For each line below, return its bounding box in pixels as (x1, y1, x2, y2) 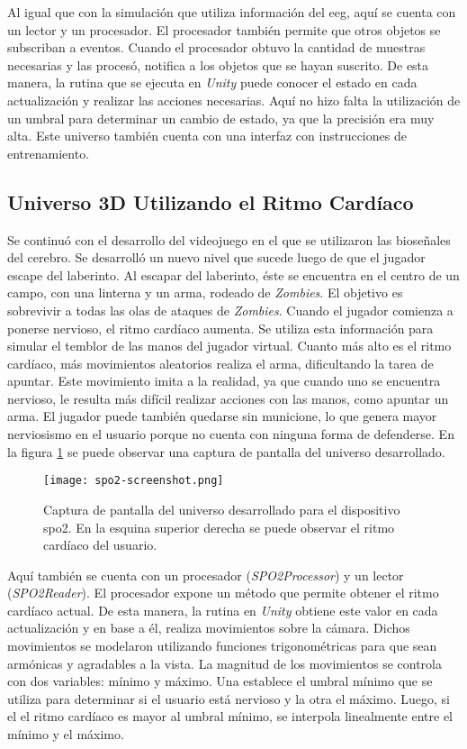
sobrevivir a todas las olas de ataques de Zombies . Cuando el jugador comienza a (7, 300, 454, 319)
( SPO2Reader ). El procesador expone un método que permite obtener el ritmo (7, 583, 439, 602)
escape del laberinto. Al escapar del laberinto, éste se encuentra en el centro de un (7, 265, 460, 284)
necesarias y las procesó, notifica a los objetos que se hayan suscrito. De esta (7, 55, 429, 74)
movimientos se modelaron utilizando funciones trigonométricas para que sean (7, 636, 437, 655)
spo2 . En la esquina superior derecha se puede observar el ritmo (43, 517, 395, 536)
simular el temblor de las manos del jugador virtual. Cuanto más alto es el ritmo (7, 336, 452, 355)
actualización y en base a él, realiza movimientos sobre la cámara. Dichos (7, 618, 410, 637)
